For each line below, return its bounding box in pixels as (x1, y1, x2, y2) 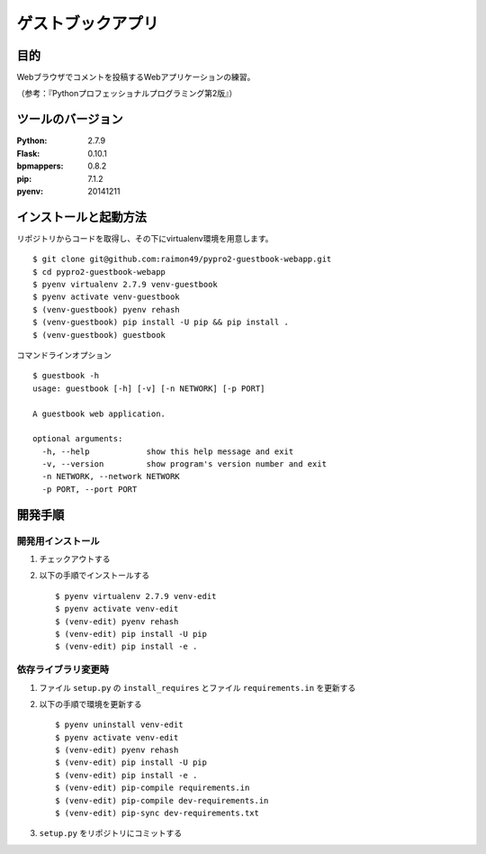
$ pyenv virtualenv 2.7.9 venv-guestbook (32, 279, 218, 289)
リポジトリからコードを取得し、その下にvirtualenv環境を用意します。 (16, 232, 274, 243)
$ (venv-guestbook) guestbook (32, 330, 166, 340)
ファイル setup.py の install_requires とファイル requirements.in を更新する (39, 682, 356, 693)
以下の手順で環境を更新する (39, 698, 142, 709)
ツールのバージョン (16, 112, 123, 127)
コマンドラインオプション (16, 350, 112, 360)
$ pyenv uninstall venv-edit (55, 720, 184, 730)
